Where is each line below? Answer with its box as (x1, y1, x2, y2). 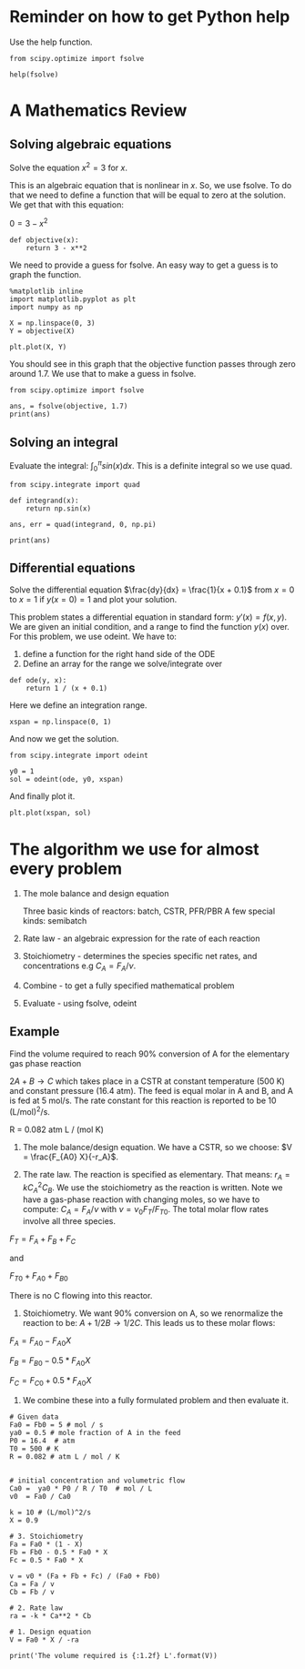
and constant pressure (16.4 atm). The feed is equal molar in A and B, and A (9, 1085, 294, 1096)
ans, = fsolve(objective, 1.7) (9, 402, 128, 411)
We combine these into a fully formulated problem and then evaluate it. (22, 1394, 290, 1405)
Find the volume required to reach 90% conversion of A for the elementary (9, 1048, 290, 1059)
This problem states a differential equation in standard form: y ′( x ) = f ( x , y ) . (9, 612, 288, 622)
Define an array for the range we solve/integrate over (22, 658, 223, 670)
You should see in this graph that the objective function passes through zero (9, 359, 296, 369)
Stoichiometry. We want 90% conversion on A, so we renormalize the (22, 1308, 284, 1319)
